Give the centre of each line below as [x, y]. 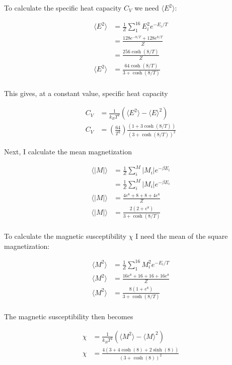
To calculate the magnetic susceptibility [65, 236]
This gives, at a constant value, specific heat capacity [86, 93]
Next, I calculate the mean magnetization [68, 152]
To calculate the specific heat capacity [63, 8]
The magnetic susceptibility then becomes [69, 316]
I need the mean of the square [182, 236]
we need [147, 8]
